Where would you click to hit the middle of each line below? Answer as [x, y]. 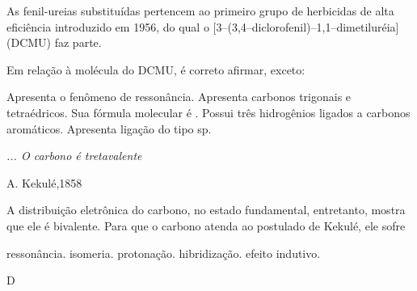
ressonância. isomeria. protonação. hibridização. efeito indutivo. [164, 253]
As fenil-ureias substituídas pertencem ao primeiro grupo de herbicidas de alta [200, 11]
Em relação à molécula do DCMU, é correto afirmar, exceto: [156, 69]
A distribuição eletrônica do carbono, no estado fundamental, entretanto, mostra [206, 210]
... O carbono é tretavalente [74, 156]
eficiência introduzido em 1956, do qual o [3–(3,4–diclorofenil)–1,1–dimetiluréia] [203, 26]
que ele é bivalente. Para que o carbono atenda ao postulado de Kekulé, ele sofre [206, 225]
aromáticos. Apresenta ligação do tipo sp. [109, 128]
